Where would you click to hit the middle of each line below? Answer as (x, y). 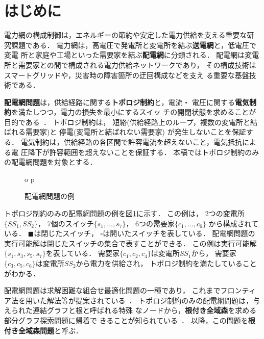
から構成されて (233, 223)
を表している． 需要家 (83, 253)
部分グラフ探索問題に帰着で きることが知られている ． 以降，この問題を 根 (130, 320)
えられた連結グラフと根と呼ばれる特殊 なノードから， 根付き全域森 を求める (130, 310)
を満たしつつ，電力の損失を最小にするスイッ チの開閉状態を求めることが (134, 112)
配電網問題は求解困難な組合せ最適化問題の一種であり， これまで (112, 290)
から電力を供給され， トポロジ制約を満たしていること (166, 263)
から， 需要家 (214, 253)
